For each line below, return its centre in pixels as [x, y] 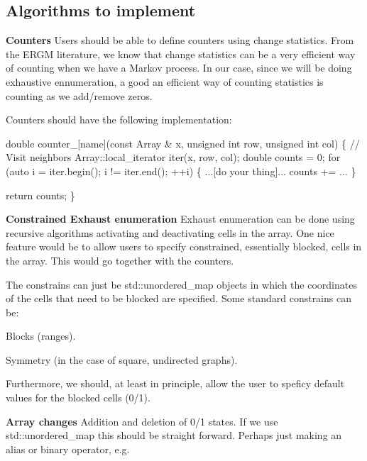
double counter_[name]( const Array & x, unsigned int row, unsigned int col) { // [183, 143]
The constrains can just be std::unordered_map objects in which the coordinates [181, 284]
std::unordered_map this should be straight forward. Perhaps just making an [174, 435]
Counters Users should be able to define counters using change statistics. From [180, 40]
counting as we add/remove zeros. [79, 95]
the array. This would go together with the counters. [120, 260]
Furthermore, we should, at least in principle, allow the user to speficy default [175, 383]
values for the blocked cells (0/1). [78, 398]
